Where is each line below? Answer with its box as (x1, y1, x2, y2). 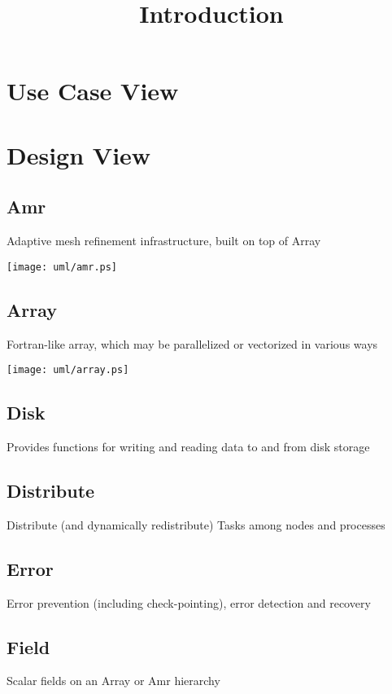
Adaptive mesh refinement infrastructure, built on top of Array (7, 232, 321, 249)
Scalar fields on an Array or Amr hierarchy (7, 672, 220, 689)
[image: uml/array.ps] (7, 364, 129, 376)
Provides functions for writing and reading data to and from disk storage (7, 438, 370, 455)
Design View (7, 138, 151, 171)
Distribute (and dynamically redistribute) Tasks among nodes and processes (7, 516, 385, 533)
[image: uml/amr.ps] (7, 261, 118, 273)
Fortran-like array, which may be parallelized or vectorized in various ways (7, 335, 378, 352)
